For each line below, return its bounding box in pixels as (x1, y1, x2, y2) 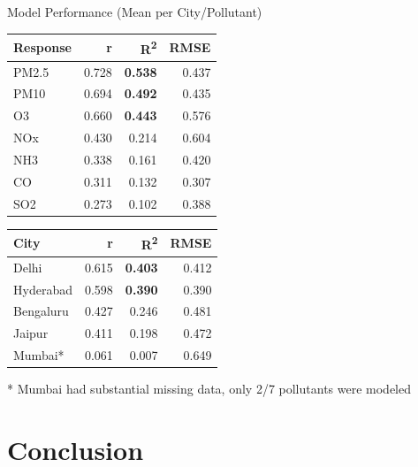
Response (13, 37, 72, 56)
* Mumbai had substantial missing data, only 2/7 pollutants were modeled (7, 379, 412, 398)
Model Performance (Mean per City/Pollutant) (7, 3, 262, 20)
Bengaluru (13, 302, 69, 320)
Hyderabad (13, 279, 72, 298)
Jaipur (13, 324, 49, 342)
